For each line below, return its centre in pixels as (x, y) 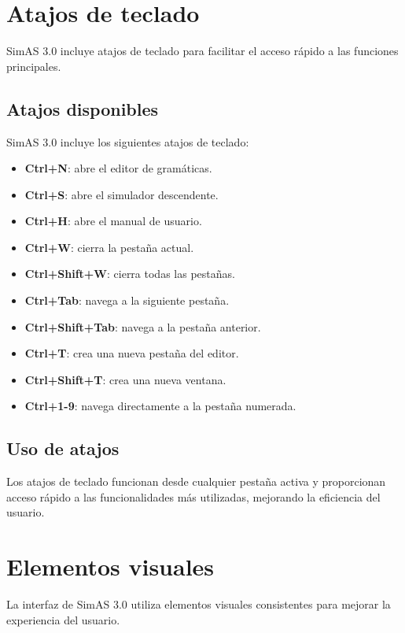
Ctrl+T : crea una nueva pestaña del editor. (132, 353)
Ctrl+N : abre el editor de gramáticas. (118, 168)
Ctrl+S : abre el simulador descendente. (121, 194)
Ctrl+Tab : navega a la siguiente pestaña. (127, 300)
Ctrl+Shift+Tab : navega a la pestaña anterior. (143, 326)
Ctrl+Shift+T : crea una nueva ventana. (125, 379)
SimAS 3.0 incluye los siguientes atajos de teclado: (128, 141)
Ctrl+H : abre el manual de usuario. (113, 221)
